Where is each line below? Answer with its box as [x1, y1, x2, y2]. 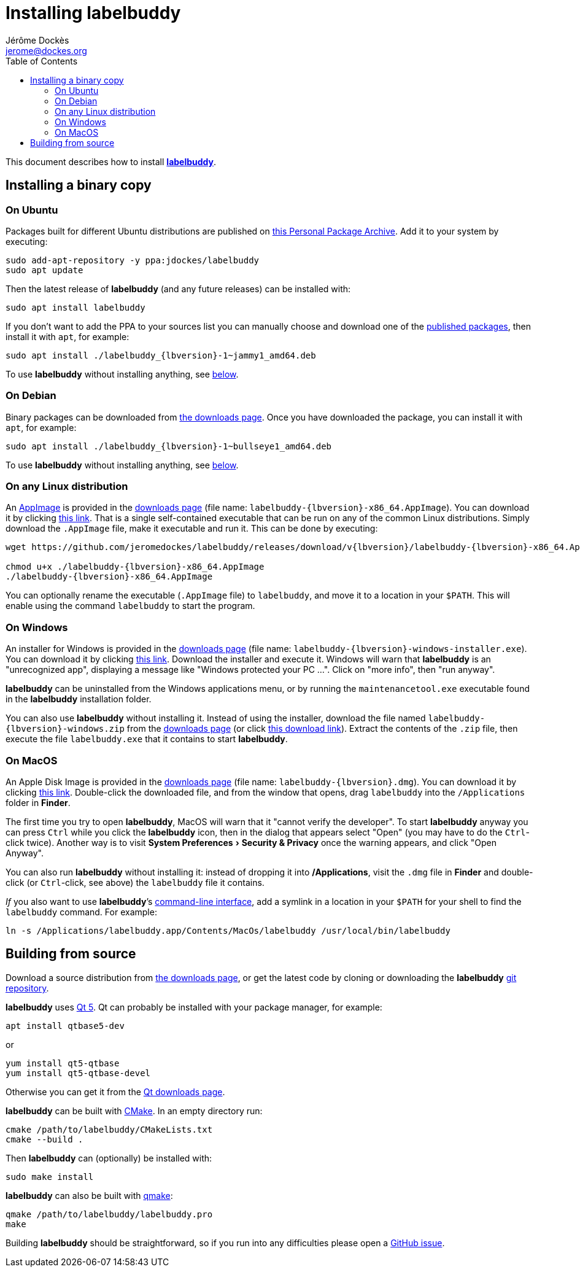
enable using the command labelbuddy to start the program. [6, 600, 255, 611]
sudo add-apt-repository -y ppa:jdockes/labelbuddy [6, 255, 260, 265]
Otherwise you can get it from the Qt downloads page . [6, 1086, 225, 1097]
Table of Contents [6, 55, 78, 66]
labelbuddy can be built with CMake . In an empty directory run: [6, 1105, 263, 1116]
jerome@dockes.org [6, 45, 87, 56]
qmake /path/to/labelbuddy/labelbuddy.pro [6, 1209, 213, 1219]
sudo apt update [6, 265, 83, 275]
